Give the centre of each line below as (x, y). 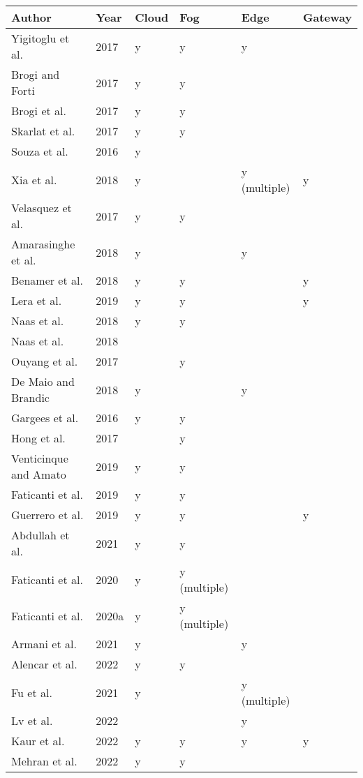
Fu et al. (32, 692)
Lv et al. (32, 720)
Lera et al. (37, 300)
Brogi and (36, 74)
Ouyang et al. (45, 361)
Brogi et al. (39, 111)
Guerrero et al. (47, 515)
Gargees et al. (45, 418)
